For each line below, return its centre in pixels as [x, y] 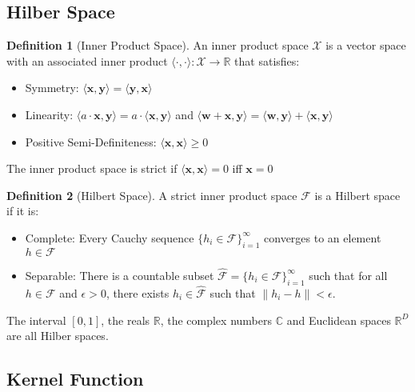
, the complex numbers [216, 320]
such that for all [348, 275]
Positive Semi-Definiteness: [91, 141]
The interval [36, 320]
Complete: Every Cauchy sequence [110, 237]
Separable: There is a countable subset [120, 275]
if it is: [23, 211]
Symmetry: [52, 88]
